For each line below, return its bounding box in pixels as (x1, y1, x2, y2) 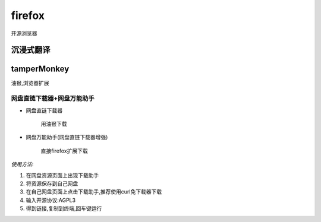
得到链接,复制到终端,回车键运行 (26, 205, 102, 212)
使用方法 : (11, 161, 34, 168)
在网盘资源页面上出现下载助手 (26, 172, 99, 179)
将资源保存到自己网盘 (26, 180, 78, 187)
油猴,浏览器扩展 (11, 80, 50, 87)
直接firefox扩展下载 (40, 147, 89, 154)
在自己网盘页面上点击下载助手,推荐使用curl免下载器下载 (26, 188, 162, 195)
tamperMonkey (11, 64, 70, 74)
